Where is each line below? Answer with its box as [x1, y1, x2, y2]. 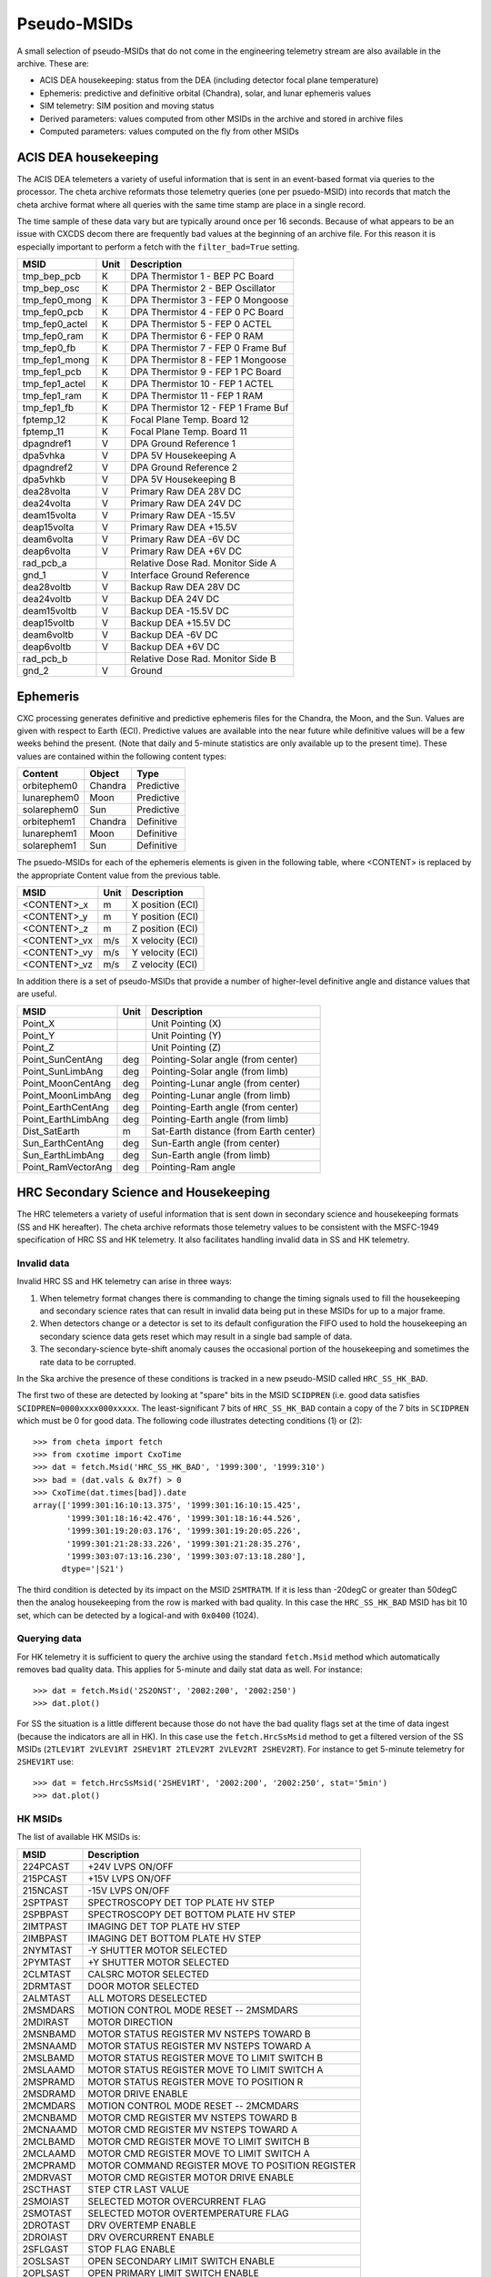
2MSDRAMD [22, 2087, 76, 2099]
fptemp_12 [22, 414, 66, 426]
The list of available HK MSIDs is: [16, 1832, 141, 1843]
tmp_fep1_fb [22, 402, 75, 414]
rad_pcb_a [22, 556, 67, 569]
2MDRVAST [22, 2170, 73, 2183]
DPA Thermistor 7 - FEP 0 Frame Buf [130, 342, 287, 354]
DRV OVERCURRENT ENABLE [87, 2231, 215, 2243]
